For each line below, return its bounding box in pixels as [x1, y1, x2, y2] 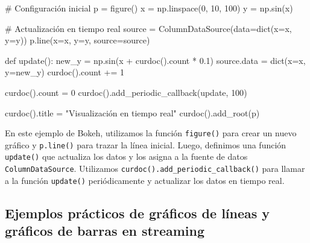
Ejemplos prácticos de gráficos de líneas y [5, 203, 270, 222]
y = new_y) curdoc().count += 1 [5, 66, 125, 78]
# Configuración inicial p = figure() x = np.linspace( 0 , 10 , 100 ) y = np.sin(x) [5, 2, 293, 14]
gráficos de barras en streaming [5, 221, 205, 240]
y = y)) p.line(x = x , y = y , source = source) [5, 34, 150, 46]
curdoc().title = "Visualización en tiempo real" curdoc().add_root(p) [5, 106, 260, 119]
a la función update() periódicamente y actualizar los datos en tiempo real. [5, 174, 285, 186]
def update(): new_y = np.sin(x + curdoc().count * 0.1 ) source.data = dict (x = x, [5, 54, 306, 66]
